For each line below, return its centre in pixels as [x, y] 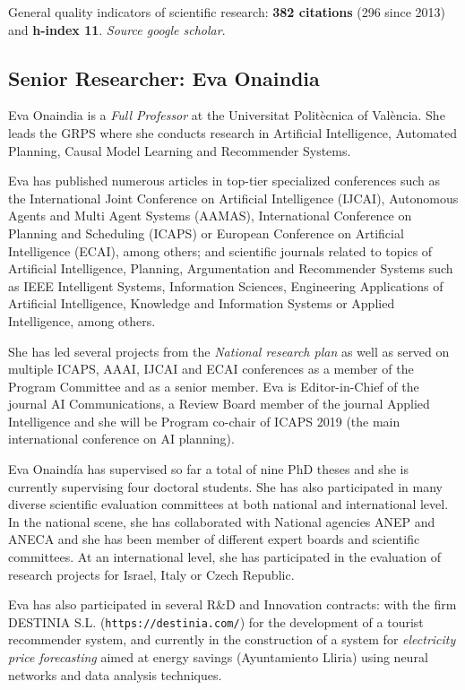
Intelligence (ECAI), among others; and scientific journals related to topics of [220, 250]
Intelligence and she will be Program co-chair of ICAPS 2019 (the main [204, 421]
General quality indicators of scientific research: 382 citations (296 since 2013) [227, 12]
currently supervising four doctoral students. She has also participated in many [225, 486]
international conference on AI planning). [121, 439]
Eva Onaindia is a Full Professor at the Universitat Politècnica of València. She [227, 115]
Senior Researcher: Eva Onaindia [164, 78]
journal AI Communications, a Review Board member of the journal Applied [219, 404]
